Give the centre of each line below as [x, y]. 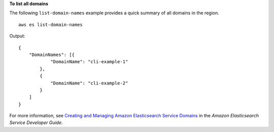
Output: [17, 36]
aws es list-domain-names [51, 25]
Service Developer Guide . [36, 123]
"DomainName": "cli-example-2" [89, 83]
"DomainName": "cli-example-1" [89, 62]
